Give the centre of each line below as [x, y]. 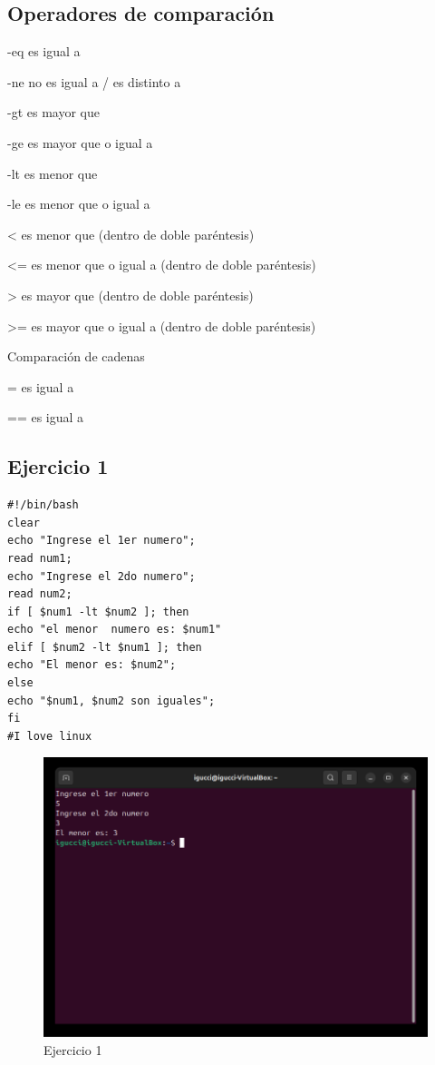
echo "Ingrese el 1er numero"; [101, 541]
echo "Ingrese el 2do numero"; [101, 576]
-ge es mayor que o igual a [80, 142]
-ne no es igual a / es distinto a [94, 81]
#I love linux [50, 736]
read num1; [40, 558]
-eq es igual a [44, 51]
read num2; [40, 594]
